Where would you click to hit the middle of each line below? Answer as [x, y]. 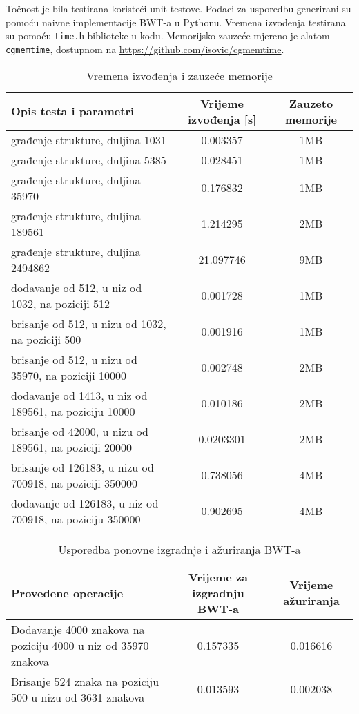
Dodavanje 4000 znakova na [78, 629]
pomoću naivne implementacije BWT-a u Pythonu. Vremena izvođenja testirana [176, 22]
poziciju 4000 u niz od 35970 [80, 645]
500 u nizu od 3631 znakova [78, 697]
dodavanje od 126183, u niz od [85, 503]
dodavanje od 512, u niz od [77, 287]
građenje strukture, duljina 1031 [89, 139]
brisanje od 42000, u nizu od [80, 431]
